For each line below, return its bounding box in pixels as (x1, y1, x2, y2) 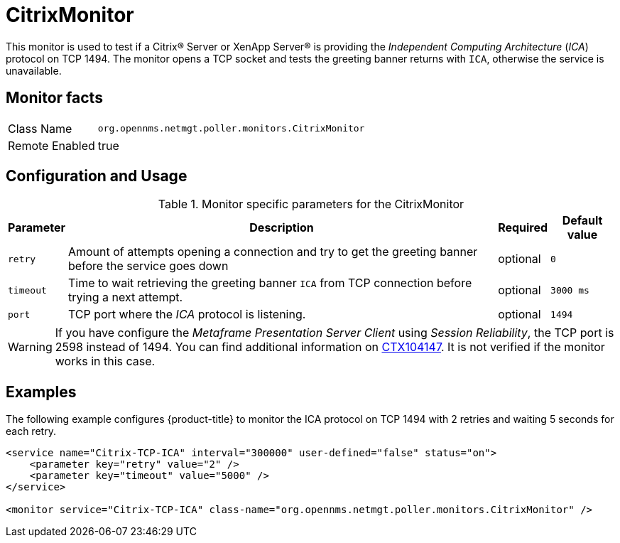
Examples (6, 382, 77, 401)
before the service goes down (67, 259, 229, 274)
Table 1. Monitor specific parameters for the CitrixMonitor (158, 197, 464, 212)
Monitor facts (6, 89, 103, 107)
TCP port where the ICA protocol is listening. (67, 307, 306, 322)
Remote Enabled (8, 138, 95, 153)
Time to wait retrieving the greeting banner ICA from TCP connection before (67, 276, 472, 291)
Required (498, 220, 548, 235)
